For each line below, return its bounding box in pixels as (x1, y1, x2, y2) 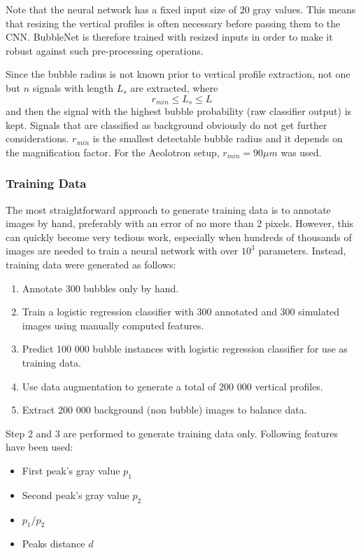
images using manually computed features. (22, 318, 204, 332)
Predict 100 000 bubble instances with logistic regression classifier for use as (22, 341, 348, 356)
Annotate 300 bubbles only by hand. (22, 280, 179, 295)
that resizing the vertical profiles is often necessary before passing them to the (6, 15, 341, 30)
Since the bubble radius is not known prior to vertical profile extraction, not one (6, 67, 351, 81)
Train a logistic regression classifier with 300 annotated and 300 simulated (22, 304, 340, 319)
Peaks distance (22, 536, 85, 551)
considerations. (6, 131, 69, 146)
